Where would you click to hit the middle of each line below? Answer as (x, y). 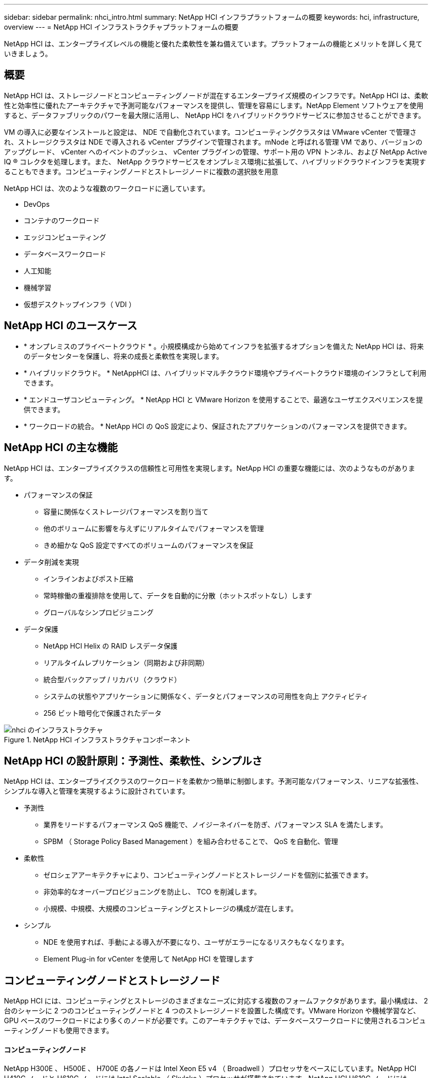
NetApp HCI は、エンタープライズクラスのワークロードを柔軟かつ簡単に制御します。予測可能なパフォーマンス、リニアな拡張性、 (214, 781)
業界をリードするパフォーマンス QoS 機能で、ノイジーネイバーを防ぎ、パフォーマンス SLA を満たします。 (215, 825)
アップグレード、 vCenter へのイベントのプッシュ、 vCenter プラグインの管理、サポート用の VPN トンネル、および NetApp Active (216, 152)
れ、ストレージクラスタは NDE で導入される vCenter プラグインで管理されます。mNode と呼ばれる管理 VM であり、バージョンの (213, 142)
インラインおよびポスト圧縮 (88, 578)
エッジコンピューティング (65, 237)
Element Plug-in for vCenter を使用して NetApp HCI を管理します (149, 959)
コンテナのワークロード (62, 220)
